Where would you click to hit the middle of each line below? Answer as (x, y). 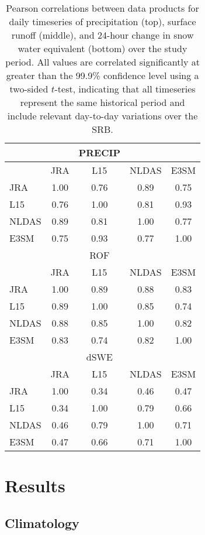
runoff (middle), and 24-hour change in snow (102, 35)
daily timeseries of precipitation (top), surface (102, 21)
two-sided (29, 89)
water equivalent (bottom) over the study (102, 48)
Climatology (42, 522)
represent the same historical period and (102, 102)
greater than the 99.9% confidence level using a (102, 75)
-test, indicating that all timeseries (125, 89)
